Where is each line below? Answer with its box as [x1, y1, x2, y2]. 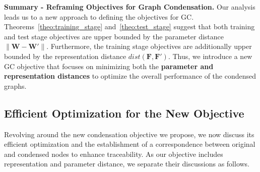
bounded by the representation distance [4, 50, 126, 61]
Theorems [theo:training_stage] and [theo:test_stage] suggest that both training [4, 21, 255, 32]
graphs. [4, 80, 27, 91]
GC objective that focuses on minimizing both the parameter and [4, 61, 214, 71]
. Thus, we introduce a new [168, 50, 252, 61]
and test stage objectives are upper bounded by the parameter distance [4, 31, 224, 41]
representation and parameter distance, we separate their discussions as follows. [4, 158, 250, 169]
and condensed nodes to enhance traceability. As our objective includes [4, 148, 223, 159]
